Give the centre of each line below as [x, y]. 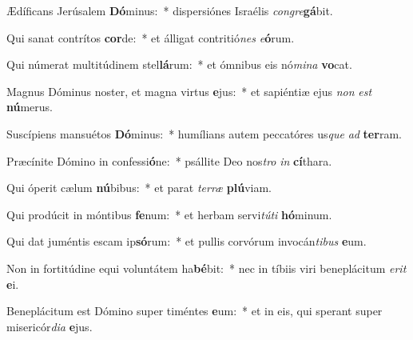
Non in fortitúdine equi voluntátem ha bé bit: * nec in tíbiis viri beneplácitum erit [206, 268]
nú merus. [30, 107]
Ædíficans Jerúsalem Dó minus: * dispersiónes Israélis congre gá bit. [170, 10]
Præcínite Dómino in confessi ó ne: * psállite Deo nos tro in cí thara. [169, 160]
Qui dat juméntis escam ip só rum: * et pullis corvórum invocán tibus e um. [187, 241]
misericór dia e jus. [50, 326]
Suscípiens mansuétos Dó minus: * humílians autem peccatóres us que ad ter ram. [204, 133]
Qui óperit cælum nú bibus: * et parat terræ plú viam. [139, 188]
